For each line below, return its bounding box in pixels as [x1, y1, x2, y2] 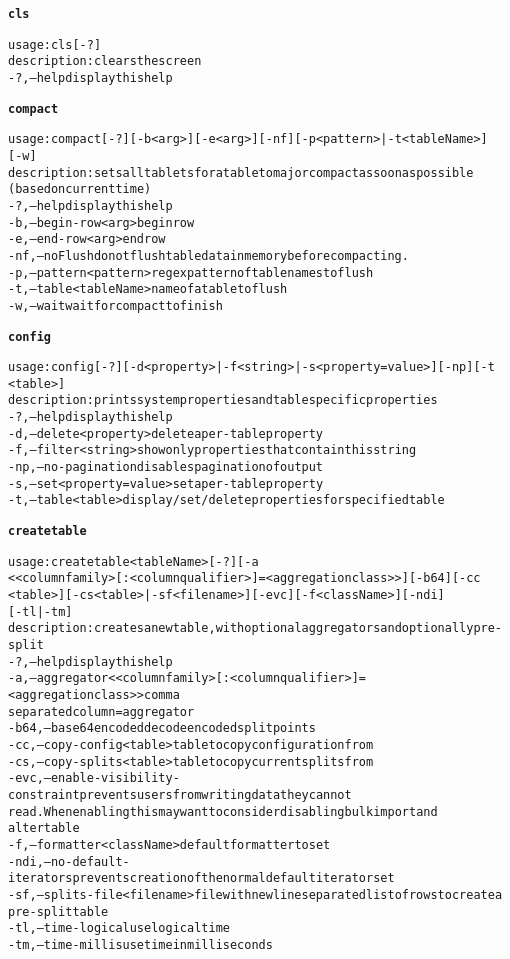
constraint [8, 787, 80, 802]
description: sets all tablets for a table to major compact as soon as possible [8, 165, 474, 180]
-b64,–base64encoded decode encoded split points [8, 721, 316, 736]
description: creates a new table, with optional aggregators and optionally [8, 621, 474, 636]
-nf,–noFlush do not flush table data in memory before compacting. [8, 248, 409, 263]
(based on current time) [8, 182, 152, 197]
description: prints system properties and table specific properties [8, 393, 438, 408]
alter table [8, 821, 80, 836]
